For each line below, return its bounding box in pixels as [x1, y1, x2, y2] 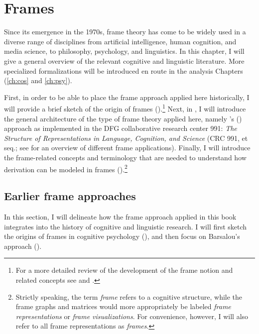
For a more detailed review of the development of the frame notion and [15, 265, 233, 275]
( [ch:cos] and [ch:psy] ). [4, 75, 72, 86]
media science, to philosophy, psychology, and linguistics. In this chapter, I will [4, 46, 245, 56]
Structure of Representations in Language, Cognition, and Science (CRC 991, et [4, 132, 248, 143]
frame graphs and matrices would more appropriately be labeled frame [15, 301, 231, 312]
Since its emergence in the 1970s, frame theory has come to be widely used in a [4, 26, 246, 37]
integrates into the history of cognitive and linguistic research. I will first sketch [4, 221, 247, 231]
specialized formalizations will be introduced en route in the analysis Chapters [4, 65, 243, 76]
